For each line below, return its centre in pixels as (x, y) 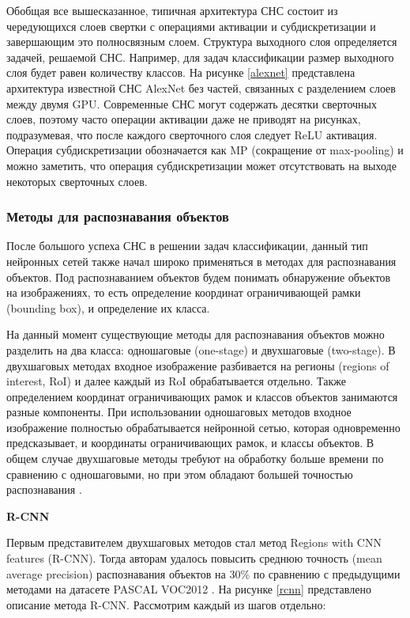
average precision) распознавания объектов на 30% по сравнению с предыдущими (203, 573)
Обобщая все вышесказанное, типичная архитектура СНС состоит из (172, 10)
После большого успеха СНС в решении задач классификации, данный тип (187, 246)
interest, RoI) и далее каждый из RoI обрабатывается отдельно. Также (176, 381)
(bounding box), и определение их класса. (108, 307)
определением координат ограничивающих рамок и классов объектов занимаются (202, 396)
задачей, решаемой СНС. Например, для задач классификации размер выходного (200, 57)
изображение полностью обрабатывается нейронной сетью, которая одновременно (203, 427)
